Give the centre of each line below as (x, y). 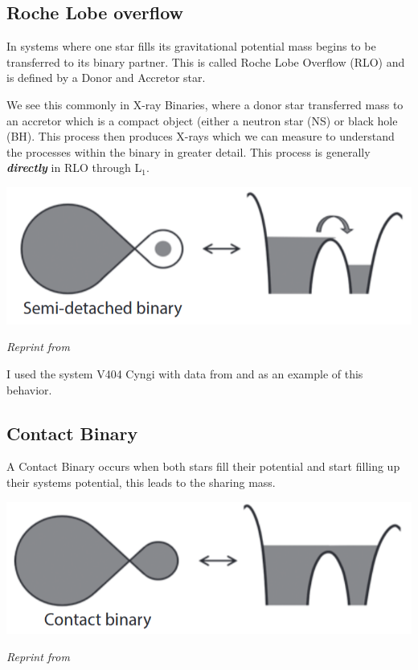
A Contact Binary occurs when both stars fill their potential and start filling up (203, 466)
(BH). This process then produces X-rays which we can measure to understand (201, 136)
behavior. (29, 389)
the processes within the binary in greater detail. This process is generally (189, 151)
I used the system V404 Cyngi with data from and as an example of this (185, 374)
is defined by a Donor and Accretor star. (106, 78)
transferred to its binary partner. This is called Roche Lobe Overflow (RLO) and (206, 61)
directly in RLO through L (74, 167)
